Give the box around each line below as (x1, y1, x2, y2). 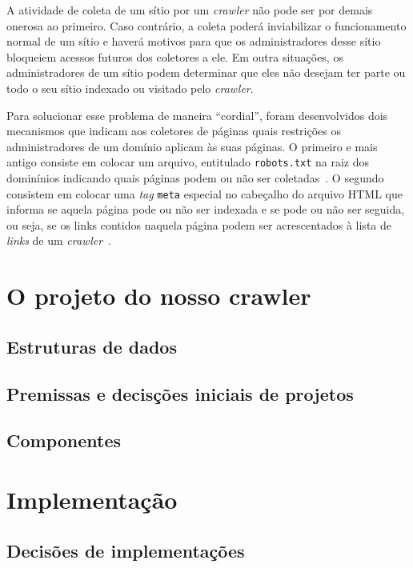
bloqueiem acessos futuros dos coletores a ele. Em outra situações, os (6, 48, 343, 65)
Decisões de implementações (6, 538, 245, 562)
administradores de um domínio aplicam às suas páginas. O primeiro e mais (6, 138, 378, 154)
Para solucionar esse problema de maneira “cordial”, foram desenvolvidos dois (6, 106, 388, 123)
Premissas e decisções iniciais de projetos (6, 381, 354, 406)
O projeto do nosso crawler (6, 279, 311, 312)
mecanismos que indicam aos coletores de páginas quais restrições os (6, 122, 342, 139)
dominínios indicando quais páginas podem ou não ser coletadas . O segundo (6, 170, 384, 186)
